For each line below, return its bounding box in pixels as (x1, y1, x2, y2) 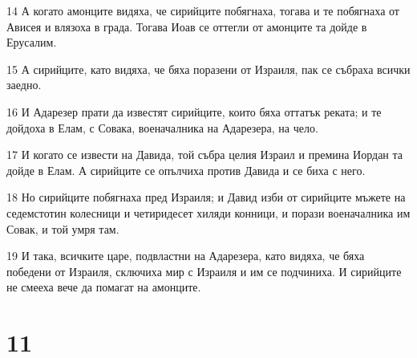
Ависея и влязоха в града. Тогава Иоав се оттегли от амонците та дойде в (6, 18, 367, 35)
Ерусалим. (6, 34, 57, 51)
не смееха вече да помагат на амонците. (6, 279, 201, 295)
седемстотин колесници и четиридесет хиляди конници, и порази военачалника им (6, 204, 411, 221)
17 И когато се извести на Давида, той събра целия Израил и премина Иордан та (6, 146, 403, 163)
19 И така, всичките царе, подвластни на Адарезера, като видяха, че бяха (6, 247, 365, 264)
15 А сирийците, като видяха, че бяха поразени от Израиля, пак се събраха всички (6, 60, 411, 77)
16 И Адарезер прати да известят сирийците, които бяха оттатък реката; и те (6, 103, 382, 120)
